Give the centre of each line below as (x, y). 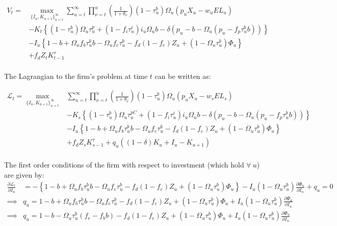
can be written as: (183, 76)
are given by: (24, 174)
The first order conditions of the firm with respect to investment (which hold (124, 165)
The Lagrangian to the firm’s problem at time (76, 76)
